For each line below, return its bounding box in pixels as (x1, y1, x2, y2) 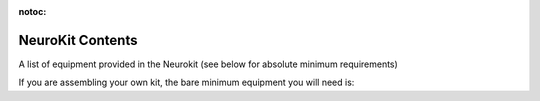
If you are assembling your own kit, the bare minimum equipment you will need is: (18, 76, 355, 89)
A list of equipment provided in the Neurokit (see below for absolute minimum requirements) (18, 58, 399, 70)
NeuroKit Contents (18, 31, 138, 49)
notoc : (18, 6, 47, 17)
